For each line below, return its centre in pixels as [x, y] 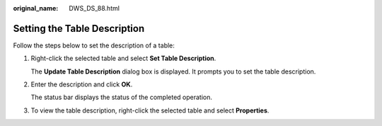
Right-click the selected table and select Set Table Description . [123, 58]
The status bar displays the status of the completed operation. [121, 97]
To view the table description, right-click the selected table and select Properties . [150, 110]
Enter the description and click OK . [82, 84]
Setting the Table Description [79, 28]
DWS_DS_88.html [94, 8]
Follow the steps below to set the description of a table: [94, 45]
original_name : [36, 8]
